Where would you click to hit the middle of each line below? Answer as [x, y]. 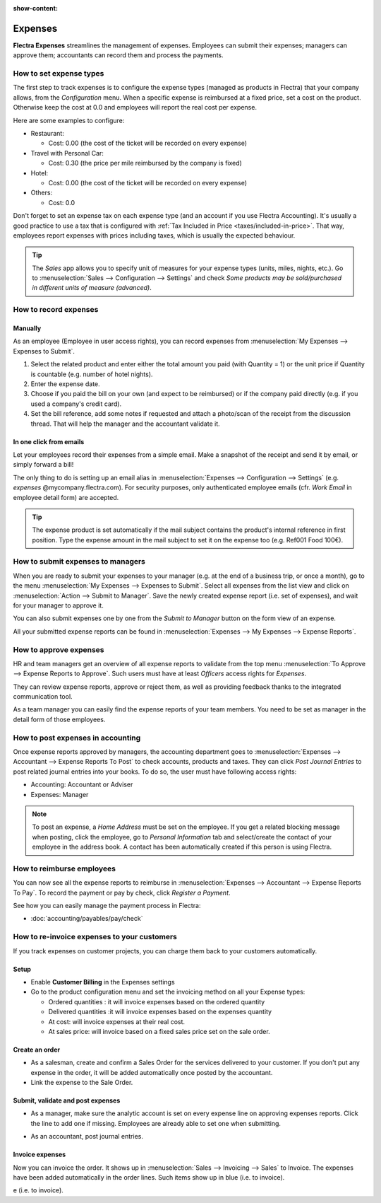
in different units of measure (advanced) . [92, 288]
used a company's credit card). [76, 404]
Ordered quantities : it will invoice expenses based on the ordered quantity [157, 1001]
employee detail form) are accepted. [66, 497]
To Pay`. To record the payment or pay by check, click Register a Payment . [122, 893]
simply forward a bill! [43, 465]
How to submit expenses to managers [79, 562]
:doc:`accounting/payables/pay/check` [87, 919]
